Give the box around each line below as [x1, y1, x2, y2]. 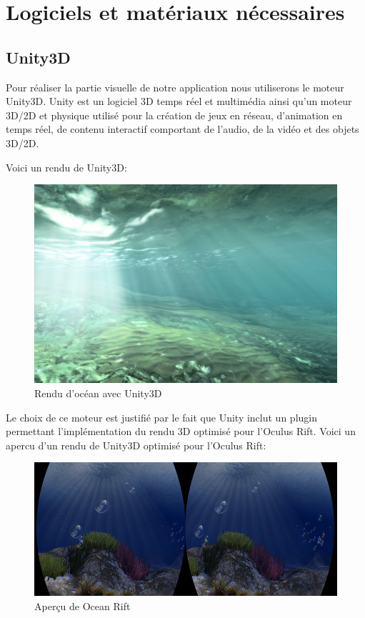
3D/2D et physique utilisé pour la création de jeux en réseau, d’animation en [6, 107, 343, 122]
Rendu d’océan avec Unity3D [34, 385, 162, 400]
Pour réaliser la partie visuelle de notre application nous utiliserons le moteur [6, 79, 344, 94]
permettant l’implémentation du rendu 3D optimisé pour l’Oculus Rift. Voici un [6, 424, 356, 439]
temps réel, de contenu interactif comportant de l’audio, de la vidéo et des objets [6, 121, 359, 136]
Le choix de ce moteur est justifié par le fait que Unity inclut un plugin [6, 409, 317, 424]
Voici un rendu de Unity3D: [6, 159, 127, 174]
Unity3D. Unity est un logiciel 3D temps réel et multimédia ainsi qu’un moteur [6, 94, 352, 109]
